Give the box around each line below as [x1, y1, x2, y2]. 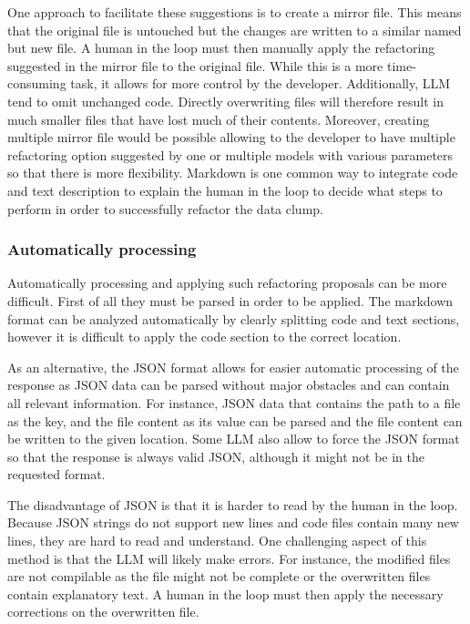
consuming [7, 74, 66, 93]
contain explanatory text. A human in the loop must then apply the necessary [7, 584, 444, 603]
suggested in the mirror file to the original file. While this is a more [7, 56, 383, 75]
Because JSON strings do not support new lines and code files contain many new [7, 513, 459, 532]
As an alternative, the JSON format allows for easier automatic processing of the [7, 357, 459, 376]
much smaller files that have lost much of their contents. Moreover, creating [7, 109, 430, 128]
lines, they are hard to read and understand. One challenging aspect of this [7, 531, 427, 550]
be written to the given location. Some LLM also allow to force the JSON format [7, 429, 460, 448]
